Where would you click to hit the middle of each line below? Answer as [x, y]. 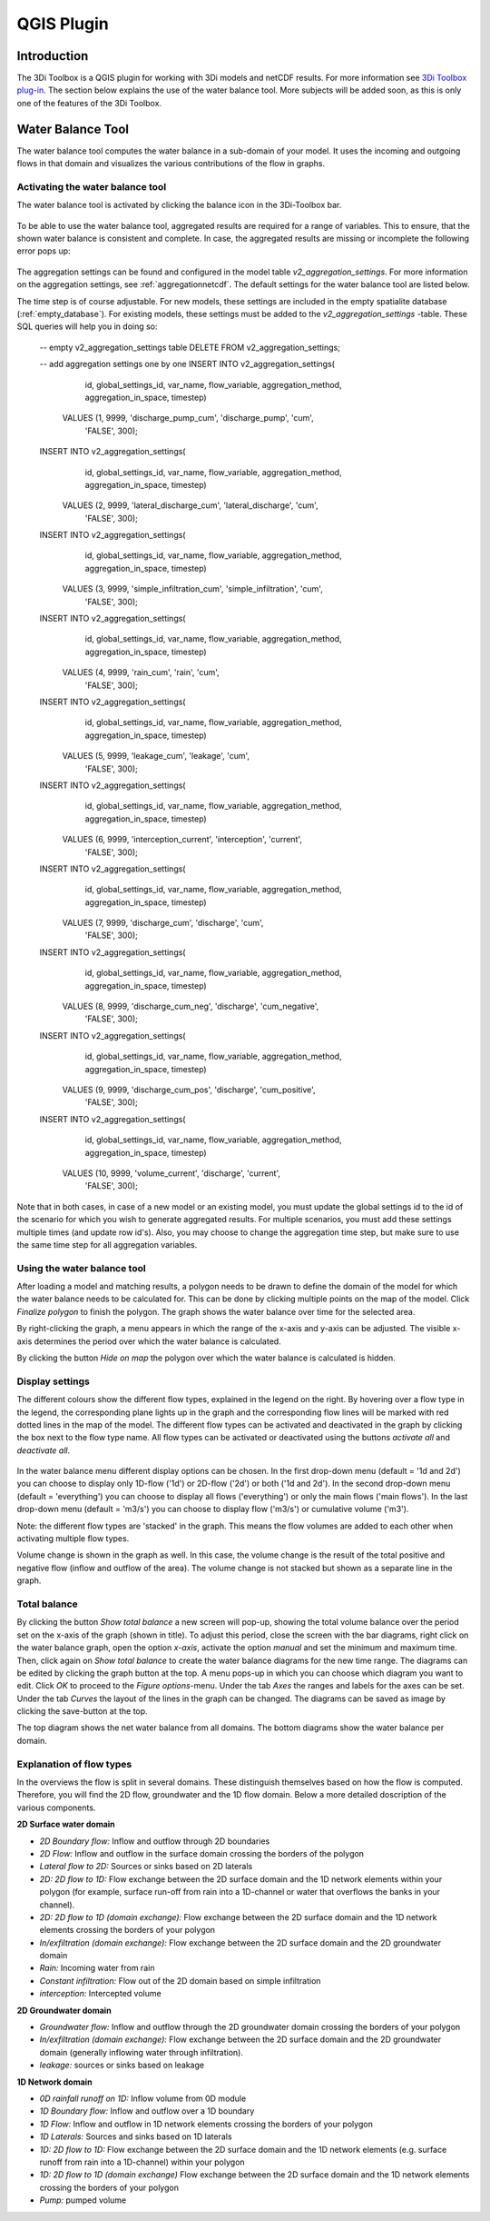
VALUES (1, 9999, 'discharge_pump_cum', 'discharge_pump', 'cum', [188, 418]
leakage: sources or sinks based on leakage [122, 2065]
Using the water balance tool [81, 1268]
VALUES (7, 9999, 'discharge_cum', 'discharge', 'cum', [163, 923]
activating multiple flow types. [73, 1539]
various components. [56, 1808]
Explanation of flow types [74, 1764]
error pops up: [44, 251]
